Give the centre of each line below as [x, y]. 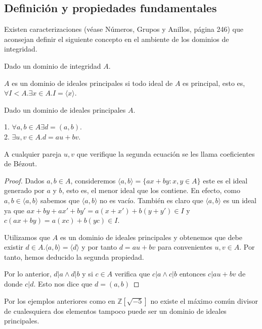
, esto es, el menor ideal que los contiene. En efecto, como [151, 190]
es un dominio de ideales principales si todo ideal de [92, 83]
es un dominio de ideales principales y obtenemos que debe [151, 237]
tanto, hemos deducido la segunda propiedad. [74, 256]
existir [14, 247]
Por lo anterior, [28, 274]
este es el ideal [225, 180]
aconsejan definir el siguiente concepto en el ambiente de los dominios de [117, 39]
